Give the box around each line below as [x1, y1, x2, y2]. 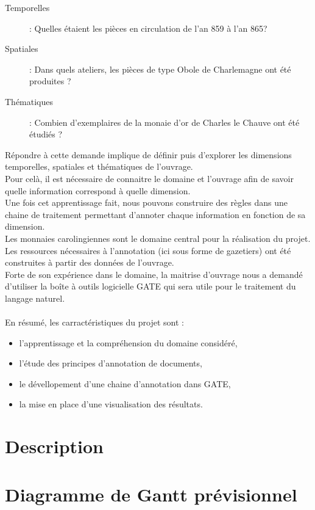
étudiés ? [29, 128, 63, 140]
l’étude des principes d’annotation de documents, [19, 357, 202, 370]
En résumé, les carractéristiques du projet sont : [5, 316, 184, 329]
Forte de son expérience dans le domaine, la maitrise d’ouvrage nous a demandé [5, 268, 303, 280]
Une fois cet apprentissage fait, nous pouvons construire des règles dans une [5, 196, 288, 209]
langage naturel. [5, 291, 65, 304]
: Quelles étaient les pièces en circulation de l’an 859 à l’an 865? [29, 21, 267, 34]
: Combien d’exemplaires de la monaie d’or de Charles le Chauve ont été [29, 115, 300, 128]
